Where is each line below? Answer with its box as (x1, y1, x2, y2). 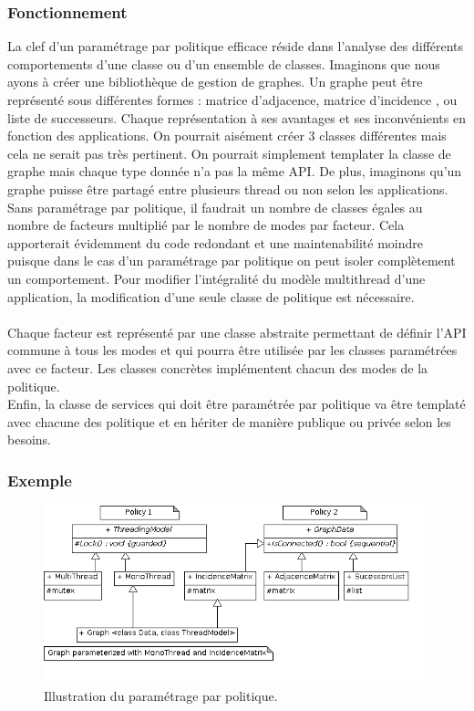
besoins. (7, 430, 51, 449)
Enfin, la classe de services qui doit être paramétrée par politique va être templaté (7, 394, 466, 413)
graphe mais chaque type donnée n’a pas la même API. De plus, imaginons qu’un (7, 162, 462, 181)
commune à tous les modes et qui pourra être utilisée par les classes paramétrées (7, 340, 458, 360)
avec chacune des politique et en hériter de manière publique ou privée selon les (7, 412, 451, 431)
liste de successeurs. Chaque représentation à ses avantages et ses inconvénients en (7, 108, 466, 127)
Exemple (7, 468, 72, 491)
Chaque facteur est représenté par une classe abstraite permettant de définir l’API (7, 322, 467, 341)
